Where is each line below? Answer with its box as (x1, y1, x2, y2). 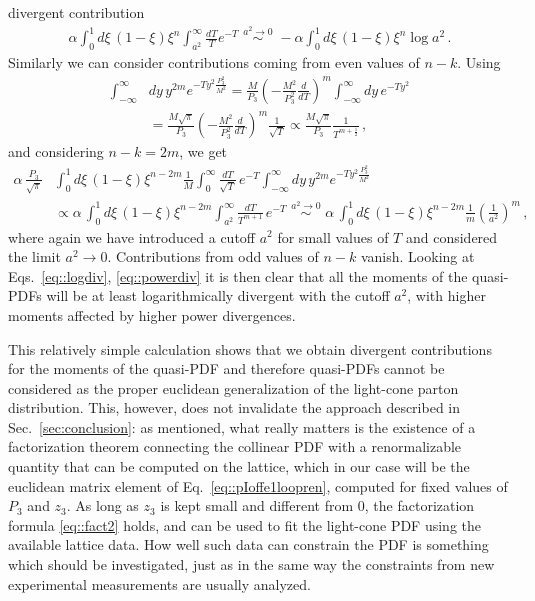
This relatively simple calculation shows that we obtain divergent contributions (8, 338, 492, 359)
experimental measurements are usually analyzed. (8, 573, 311, 594)
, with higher (407, 285, 486, 306)
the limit (8, 246, 61, 267)
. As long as (66, 495, 139, 516)
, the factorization (364, 495, 475, 516)
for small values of (277, 226, 389, 247)
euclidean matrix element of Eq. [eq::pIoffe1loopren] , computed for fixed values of (8, 475, 508, 496)
